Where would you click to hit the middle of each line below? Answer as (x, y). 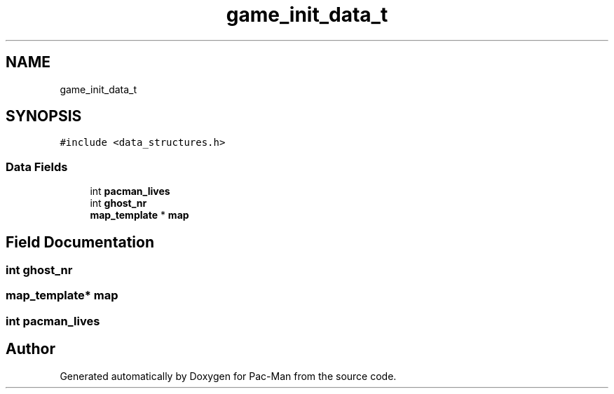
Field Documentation (80, 242)
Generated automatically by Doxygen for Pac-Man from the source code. (228, 376)
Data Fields (37, 167)
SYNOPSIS (44, 116)
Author (30, 349)
